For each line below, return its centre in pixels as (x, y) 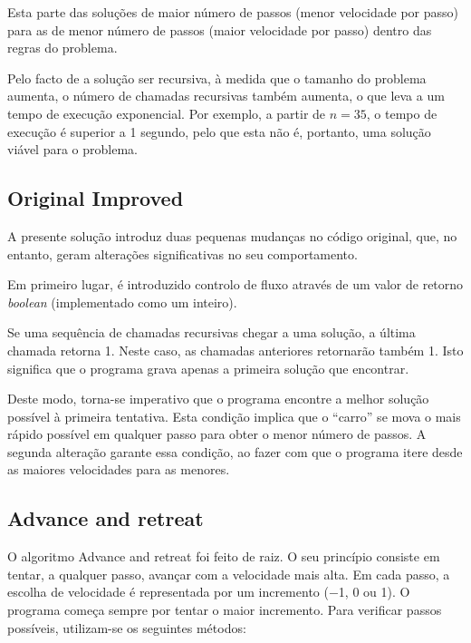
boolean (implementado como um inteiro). (122, 302)
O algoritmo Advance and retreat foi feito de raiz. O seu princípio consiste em (224, 556)
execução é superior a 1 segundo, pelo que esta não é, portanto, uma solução (219, 131)
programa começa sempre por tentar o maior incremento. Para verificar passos (225, 610)
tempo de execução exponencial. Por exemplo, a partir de (167, 113)
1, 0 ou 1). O (374, 592)
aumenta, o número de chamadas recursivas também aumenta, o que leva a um (226, 96)
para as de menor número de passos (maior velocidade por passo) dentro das (220, 29)
